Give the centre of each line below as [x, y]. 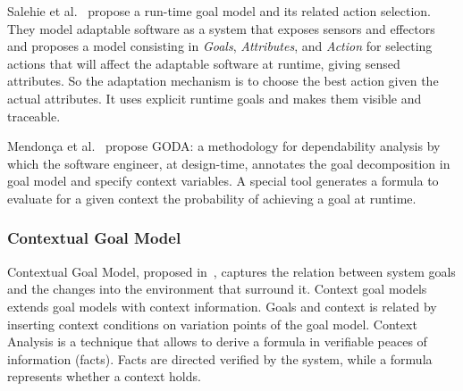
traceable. [34, 116]
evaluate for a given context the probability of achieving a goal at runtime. [212, 198]
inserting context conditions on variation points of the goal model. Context [212, 324]
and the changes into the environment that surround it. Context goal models [217, 289]
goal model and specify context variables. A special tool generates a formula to [223, 181]
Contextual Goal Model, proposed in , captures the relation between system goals [231, 271]
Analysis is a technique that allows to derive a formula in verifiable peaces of [217, 341]
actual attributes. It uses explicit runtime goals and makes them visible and [215, 98]
